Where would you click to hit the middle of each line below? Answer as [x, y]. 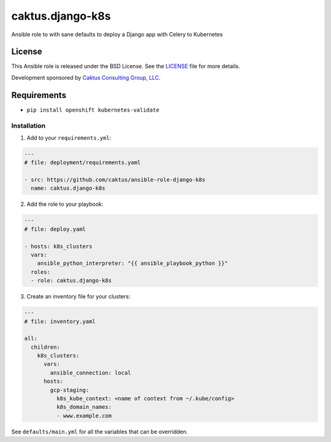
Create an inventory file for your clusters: [78, 297]
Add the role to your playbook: [65, 204]
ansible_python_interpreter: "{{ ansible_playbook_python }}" [132, 263]
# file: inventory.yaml [60, 321]
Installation [29, 126]
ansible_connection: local [90, 373]
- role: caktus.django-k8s [71, 281]
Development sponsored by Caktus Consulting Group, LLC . [86, 77]
